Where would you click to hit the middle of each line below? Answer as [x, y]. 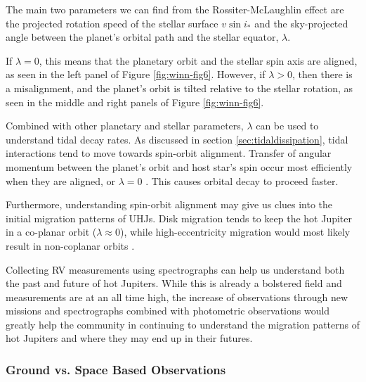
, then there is [322, 74]
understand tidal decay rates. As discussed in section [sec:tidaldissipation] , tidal [177, 139]
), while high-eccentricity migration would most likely [235, 232]
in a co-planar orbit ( [51, 232]
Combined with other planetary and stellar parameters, [125, 126]
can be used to [287, 126]
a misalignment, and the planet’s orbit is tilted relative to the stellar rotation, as [179, 88]
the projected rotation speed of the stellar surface [112, 23]
